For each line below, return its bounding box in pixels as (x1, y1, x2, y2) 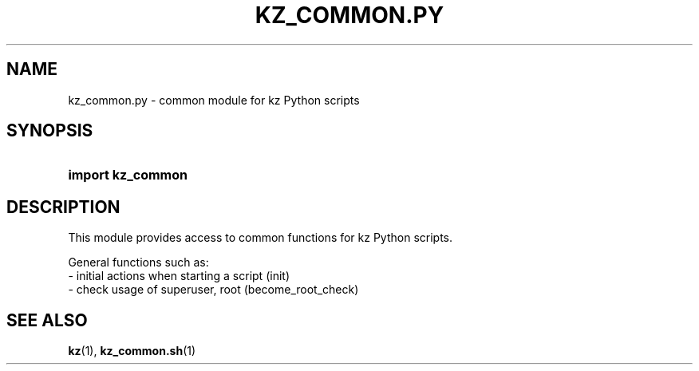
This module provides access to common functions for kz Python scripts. (68, 231, 453, 245)
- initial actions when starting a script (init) (68, 269, 290, 283)
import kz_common (68, 167, 188, 184)
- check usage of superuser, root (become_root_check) (68, 282, 359, 297)
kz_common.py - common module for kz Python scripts (68, 93, 360, 107)
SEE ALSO (6, 310, 88, 330)
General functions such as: (68, 255, 209, 270)
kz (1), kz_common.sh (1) (68, 344, 196, 358)
